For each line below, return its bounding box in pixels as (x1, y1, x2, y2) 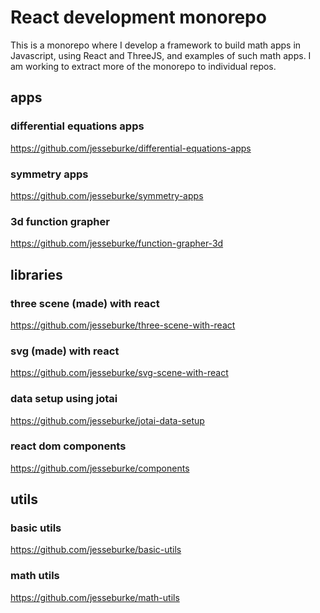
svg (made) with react (10, 344, 120, 358)
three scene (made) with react (10, 296, 160, 310)
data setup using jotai (10, 392, 118, 406)
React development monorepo (10, 6, 267, 29)
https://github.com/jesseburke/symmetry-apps (10, 189, 204, 201)
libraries (10, 266, 63, 283)
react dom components (10, 439, 127, 453)
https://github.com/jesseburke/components (10, 462, 190, 474)
